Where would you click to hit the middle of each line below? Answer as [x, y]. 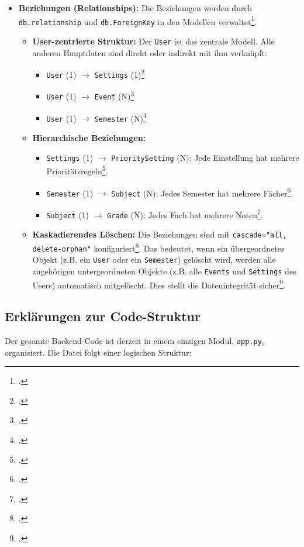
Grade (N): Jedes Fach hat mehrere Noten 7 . [185, 214]
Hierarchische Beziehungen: [89, 138]
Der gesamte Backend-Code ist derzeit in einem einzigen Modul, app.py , [134, 340]
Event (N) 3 [114, 95]
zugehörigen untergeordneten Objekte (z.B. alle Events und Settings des [164, 271]
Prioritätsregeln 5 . [77, 170]
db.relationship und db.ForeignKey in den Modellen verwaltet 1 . [138, 20]
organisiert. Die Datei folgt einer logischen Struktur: [98, 352]
